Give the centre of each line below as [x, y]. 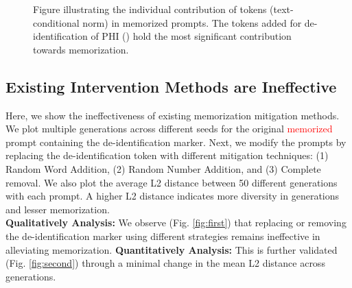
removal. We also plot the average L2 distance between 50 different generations [172, 182]
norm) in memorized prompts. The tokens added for [192, 22]
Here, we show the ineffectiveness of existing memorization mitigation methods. [173, 115]
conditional [56, 22]
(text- [282, 9]
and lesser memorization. [58, 209]
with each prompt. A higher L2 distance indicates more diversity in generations [173, 196]
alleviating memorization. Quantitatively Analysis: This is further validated [172, 249]
